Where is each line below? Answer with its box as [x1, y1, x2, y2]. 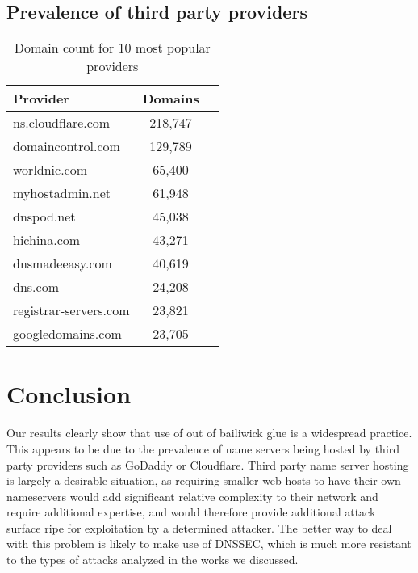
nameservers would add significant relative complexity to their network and [6, 487, 378, 504]
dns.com [13, 277, 59, 297]
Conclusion [6, 377, 132, 411]
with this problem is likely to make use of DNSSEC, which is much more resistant [6, 535, 412, 552]
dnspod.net [13, 207, 76, 226]
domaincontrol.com [13, 137, 120, 156]
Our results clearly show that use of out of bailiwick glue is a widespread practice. [6, 424, 412, 441]
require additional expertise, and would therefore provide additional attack [6, 503, 376, 520]
